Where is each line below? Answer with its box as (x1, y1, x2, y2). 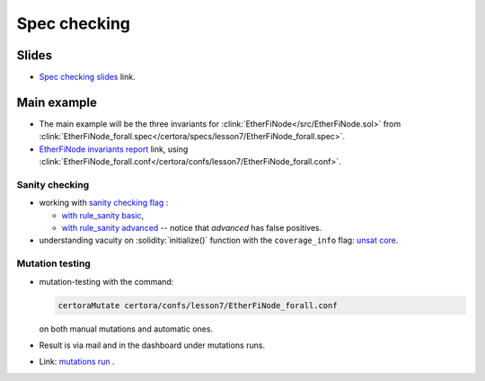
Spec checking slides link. (39, 72, 136, 83)
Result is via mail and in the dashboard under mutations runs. (39, 340, 265, 350)
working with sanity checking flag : (39, 198, 169, 208)
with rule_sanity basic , (61, 209, 145, 220)
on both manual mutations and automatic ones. (39, 323, 214, 334)
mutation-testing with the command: (39, 276, 174, 287)
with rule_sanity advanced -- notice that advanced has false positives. (61, 223, 322, 234)
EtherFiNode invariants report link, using (39, 144, 189, 155)
